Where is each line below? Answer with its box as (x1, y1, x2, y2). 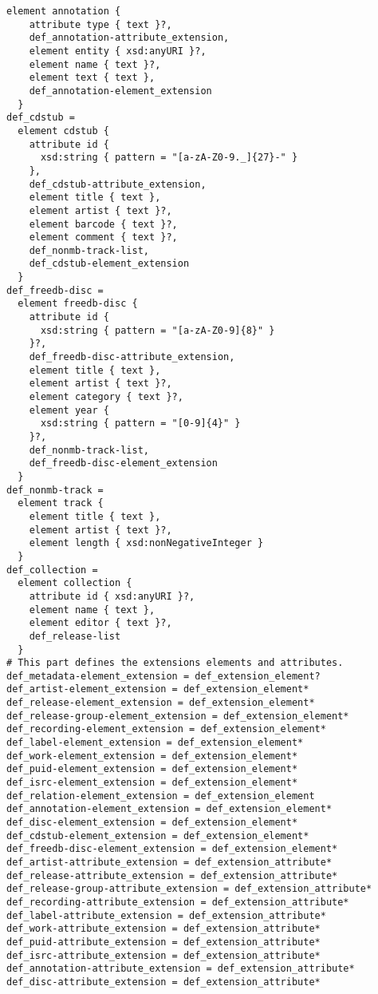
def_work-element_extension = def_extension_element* (6, 750, 298, 762)
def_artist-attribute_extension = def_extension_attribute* (6, 857, 333, 868)
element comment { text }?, (29, 232, 178, 244)
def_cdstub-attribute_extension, (29, 178, 207, 190)
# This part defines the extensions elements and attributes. (6, 657, 344, 669)
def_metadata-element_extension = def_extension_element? (6, 670, 321, 682)
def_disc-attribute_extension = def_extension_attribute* (6, 976, 321, 988)
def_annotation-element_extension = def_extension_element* (6, 803, 333, 815)
